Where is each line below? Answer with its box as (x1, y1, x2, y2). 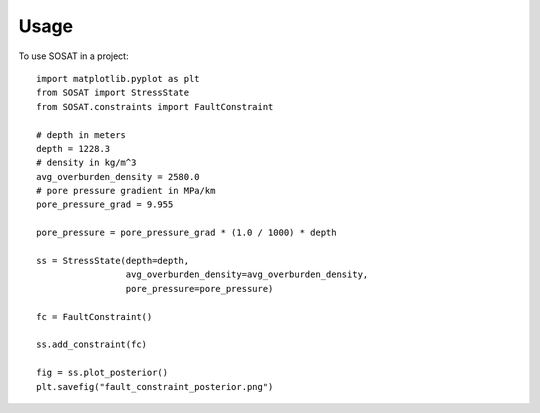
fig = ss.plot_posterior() (36, 367, 169, 379)
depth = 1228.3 (36, 143, 111, 154)
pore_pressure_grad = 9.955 (36, 199, 174, 210)
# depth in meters (36, 129, 127, 140)
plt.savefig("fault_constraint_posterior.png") (36, 381, 274, 392)
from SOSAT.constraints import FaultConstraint (36, 101, 274, 112)
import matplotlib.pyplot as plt (36, 73, 200, 84)
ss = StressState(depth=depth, (36, 255, 190, 267)
